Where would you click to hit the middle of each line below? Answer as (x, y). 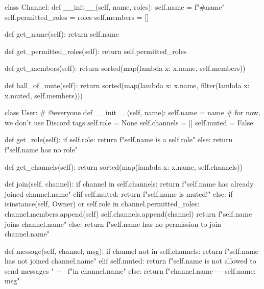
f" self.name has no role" (41, 149)
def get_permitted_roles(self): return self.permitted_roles (96, 51)
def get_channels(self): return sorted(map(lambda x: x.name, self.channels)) (124, 166)
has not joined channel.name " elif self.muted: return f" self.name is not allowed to (130, 261)
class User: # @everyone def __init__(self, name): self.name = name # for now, (133, 112)
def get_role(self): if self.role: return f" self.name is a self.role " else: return (119, 139)
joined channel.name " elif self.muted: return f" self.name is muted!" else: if (119, 193)
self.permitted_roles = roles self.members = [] (77, 17)
